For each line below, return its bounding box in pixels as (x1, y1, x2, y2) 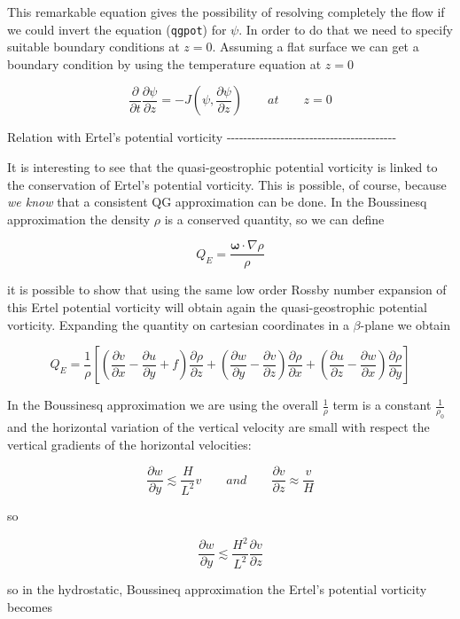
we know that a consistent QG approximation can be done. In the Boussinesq (7, 192, 427, 211)
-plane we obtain (360, 315, 451, 333)
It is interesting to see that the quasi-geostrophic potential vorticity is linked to (7, 158, 438, 176)
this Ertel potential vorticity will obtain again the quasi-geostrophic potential (7, 298, 427, 317)
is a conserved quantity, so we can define (164, 209, 385, 228)
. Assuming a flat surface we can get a (212, 37, 419, 56)
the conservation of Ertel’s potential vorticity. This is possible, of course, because (7, 175, 447, 193)
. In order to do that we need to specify (238, 20, 453, 38)
